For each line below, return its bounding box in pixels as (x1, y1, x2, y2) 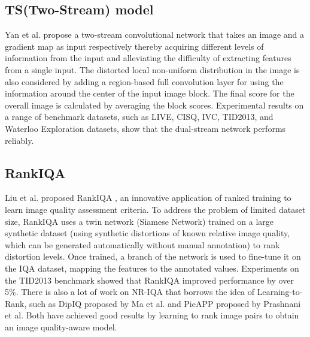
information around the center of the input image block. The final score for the (5, 87, 294, 100)
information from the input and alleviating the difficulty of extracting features (5, 52, 291, 64)
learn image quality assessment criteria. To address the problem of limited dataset (5, 203, 306, 215)
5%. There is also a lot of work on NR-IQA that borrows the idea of (5, 285, 255, 298)
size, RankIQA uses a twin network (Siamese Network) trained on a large (5, 215, 273, 227)
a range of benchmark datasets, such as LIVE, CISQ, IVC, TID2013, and (5, 110, 273, 123)
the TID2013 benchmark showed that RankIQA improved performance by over (5, 273, 294, 286)
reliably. (5, 134, 34, 146)
